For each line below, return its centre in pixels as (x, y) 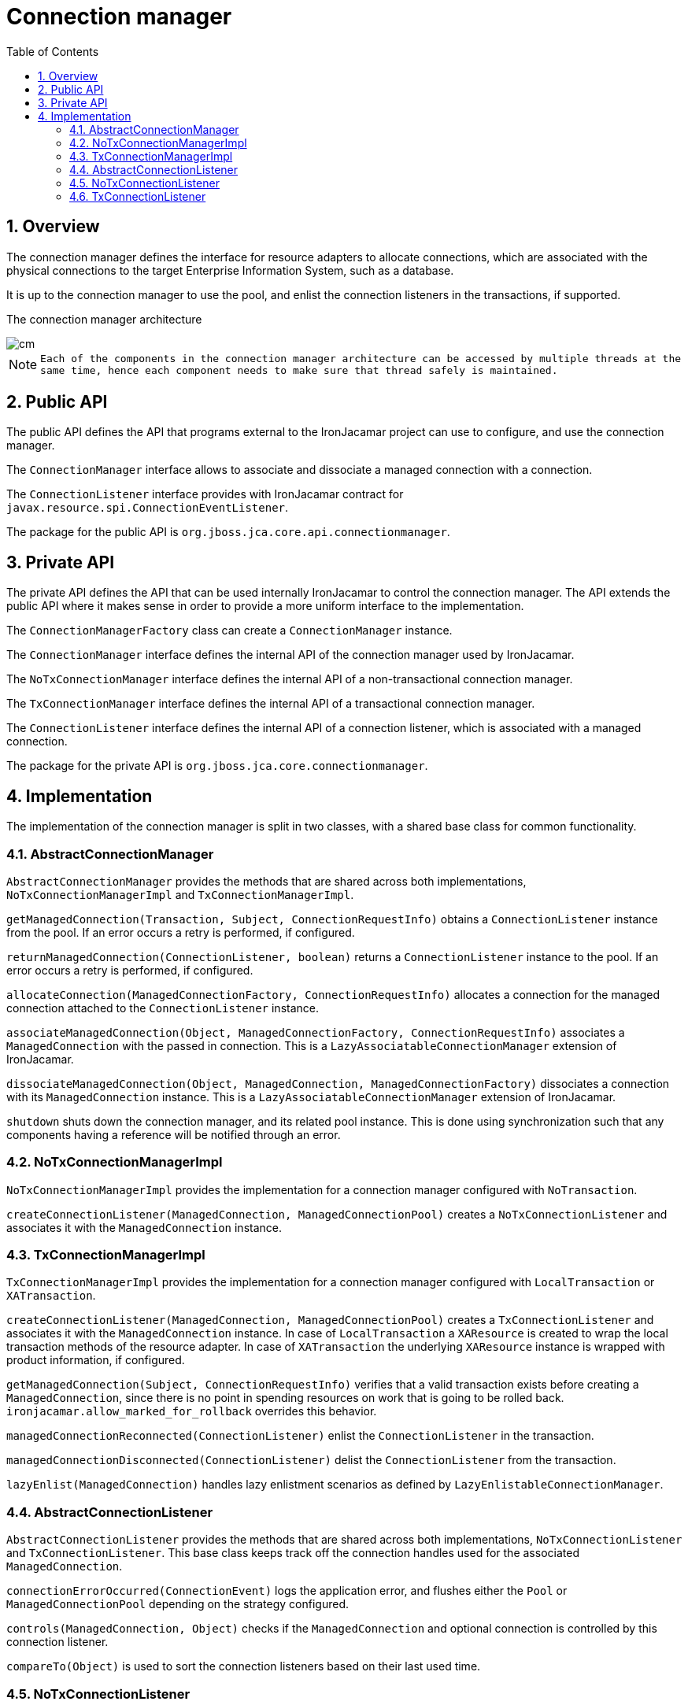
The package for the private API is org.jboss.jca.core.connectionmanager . (217, 766)
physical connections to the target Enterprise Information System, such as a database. (230, 270)
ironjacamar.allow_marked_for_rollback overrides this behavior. (192, 1411)
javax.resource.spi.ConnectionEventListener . (148, 508)
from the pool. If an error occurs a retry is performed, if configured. (181, 932)
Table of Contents (53, 51)
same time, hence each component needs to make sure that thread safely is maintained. (299, 370)
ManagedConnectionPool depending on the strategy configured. (178, 1604)
